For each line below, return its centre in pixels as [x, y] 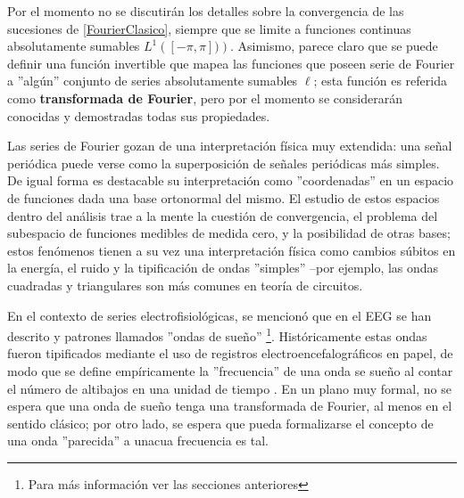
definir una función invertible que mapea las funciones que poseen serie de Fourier [231, 63]
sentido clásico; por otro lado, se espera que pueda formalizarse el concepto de [220, 423]
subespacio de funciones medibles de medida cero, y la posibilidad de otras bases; [229, 233]
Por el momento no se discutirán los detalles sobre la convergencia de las [206, 11]
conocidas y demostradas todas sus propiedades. [139, 115]
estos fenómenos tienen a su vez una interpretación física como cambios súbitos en [232, 250]
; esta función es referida [380, 81]
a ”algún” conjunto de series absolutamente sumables [153, 81]
